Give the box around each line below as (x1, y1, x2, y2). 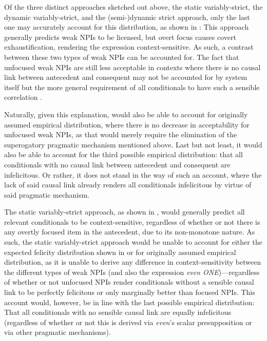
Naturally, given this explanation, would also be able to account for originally (4, 109, 248, 119)
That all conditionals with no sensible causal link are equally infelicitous (4, 307, 232, 317)
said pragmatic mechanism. (4, 189, 90, 200)
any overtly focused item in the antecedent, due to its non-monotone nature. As (4, 226, 255, 237)
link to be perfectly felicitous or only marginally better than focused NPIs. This (4, 287, 255, 297)
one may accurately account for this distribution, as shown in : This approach (4, 22, 249, 32)
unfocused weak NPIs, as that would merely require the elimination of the (4, 129, 237, 140)
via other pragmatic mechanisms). (4, 327, 111, 337)
